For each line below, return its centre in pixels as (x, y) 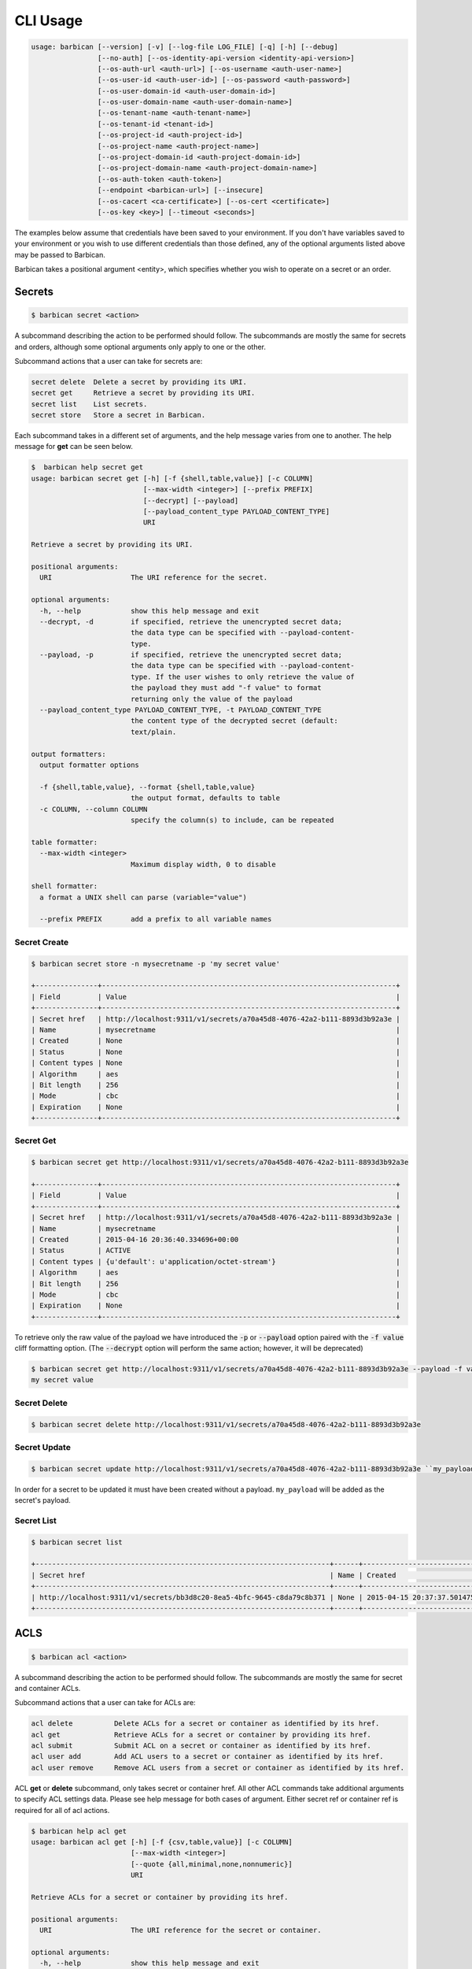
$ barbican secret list (77, 1542)
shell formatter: (65, 886)
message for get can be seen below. (74, 447)
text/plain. (153, 732)
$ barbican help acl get (79, 1831)
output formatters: (68, 754)
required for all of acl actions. (62, 1810)
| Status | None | (216, 1052)
